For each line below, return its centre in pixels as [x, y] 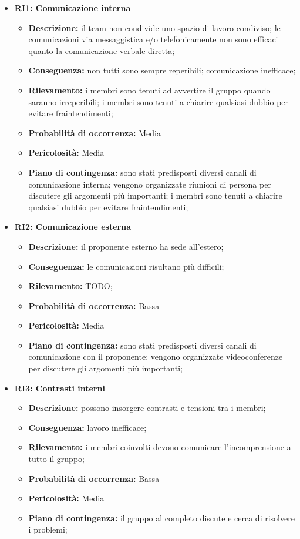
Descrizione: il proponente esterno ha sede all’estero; [126, 246]
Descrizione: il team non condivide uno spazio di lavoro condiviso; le [154, 27]
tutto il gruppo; [56, 459]
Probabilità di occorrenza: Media [95, 133]
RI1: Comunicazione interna [73, 8]
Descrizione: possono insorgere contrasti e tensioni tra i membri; [147, 408]
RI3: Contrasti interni [60, 388]
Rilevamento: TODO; [70, 286]
